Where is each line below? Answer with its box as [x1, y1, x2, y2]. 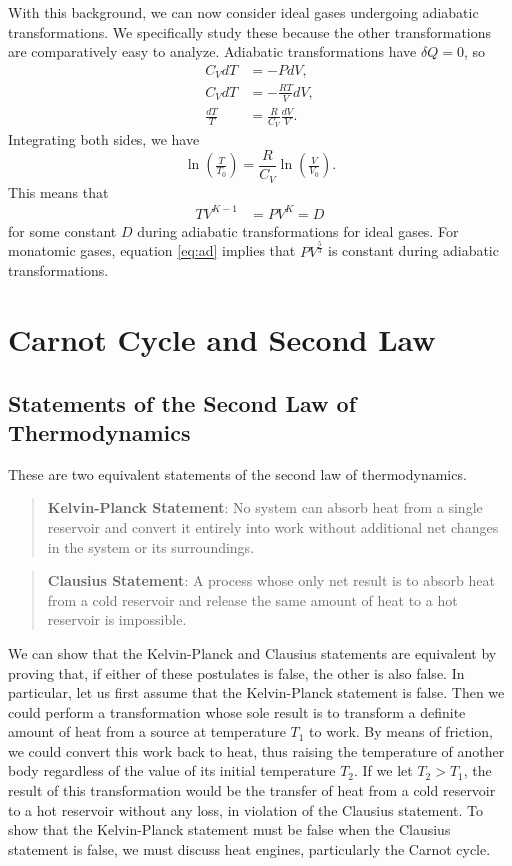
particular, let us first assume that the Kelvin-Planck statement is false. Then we [8, 682, 505, 703]
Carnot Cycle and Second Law [8, 318, 436, 359]
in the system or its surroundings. [47, 536, 255, 557]
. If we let [354, 760, 413, 781]
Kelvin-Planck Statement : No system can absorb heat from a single [47, 497, 483, 518]
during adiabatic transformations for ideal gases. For [137, 220, 459, 241]
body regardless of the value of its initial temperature [8, 760, 336, 781]
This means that [8, 181, 109, 202]
